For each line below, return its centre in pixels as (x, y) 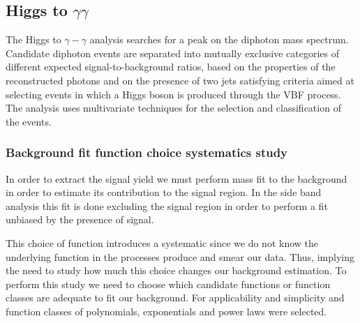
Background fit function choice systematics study (147, 152)
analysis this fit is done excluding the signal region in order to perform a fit (167, 205)
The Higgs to (33, 39)
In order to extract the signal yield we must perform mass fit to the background (177, 178)
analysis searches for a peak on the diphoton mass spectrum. (219, 39)
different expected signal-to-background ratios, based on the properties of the (171, 67)
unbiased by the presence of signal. (80, 219)
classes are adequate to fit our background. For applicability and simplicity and (175, 298)
